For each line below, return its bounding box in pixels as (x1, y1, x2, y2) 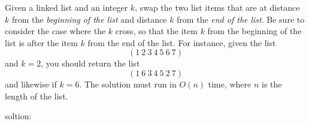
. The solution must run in (79, 77, 177, 90)
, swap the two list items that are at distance (135, 1, 300, 13)
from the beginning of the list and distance (11, 13, 167, 25)
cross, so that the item (115, 25, 198, 37)
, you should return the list (41, 57, 140, 69)
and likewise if (5, 77, 57, 90)
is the (262, 77, 282, 90)
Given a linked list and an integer (5, 1, 128, 13)
